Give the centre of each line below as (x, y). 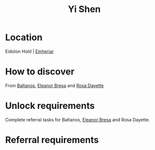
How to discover (40, 72)
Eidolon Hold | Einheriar (30, 51)
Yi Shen (84, 9)
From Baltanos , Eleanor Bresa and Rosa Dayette (54, 85)
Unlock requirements (50, 106)
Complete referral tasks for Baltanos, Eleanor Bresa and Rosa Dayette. (78, 119)
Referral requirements (52, 140)
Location (24, 37)
